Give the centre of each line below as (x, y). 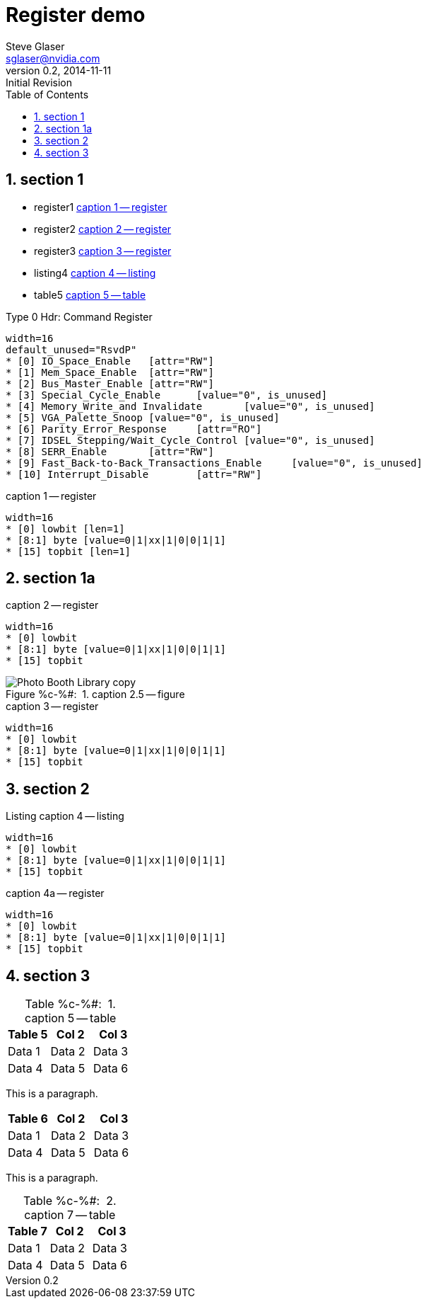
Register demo (76, 15)
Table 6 (28, 1119)
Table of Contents (47, 94)
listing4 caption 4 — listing (95, 273)
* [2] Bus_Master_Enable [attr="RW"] (110, 383)
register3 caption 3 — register (103, 251)
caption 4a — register (55, 893)
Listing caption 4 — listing (65, 816)
